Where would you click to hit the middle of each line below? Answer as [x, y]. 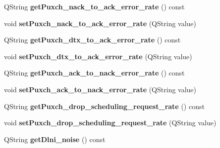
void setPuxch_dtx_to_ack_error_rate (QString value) [98, 56]
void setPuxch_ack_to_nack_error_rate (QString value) [100, 89]
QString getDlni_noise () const [55, 139]
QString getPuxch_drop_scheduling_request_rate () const [104, 106]
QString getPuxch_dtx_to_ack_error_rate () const [92, 40]
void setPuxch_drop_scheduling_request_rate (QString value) [110, 123]
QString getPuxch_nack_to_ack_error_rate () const [94, 6]
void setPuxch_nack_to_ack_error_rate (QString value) [100, 23]
